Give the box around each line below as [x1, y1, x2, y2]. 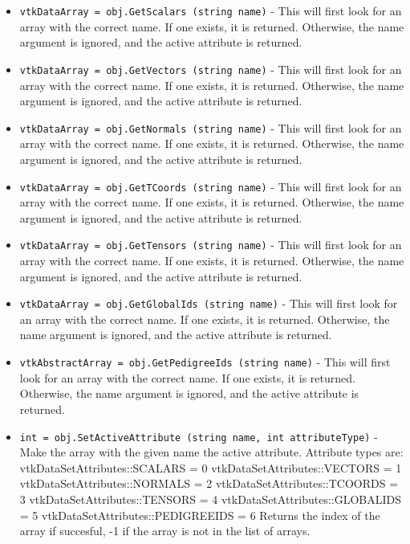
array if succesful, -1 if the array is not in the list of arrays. [19, 522, 311, 539]
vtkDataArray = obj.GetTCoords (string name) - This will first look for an [19, 178, 402, 194]
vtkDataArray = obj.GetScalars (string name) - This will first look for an [19, 2, 402, 18]
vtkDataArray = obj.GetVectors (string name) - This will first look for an [19, 60, 402, 77]
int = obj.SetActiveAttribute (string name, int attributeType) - [19, 427, 378, 444]
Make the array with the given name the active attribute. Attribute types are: [19, 444, 404, 460]
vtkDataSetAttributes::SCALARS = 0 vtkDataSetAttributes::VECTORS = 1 [19, 459, 402, 476]
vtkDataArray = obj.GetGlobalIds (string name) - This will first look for [19, 295, 398, 312]
